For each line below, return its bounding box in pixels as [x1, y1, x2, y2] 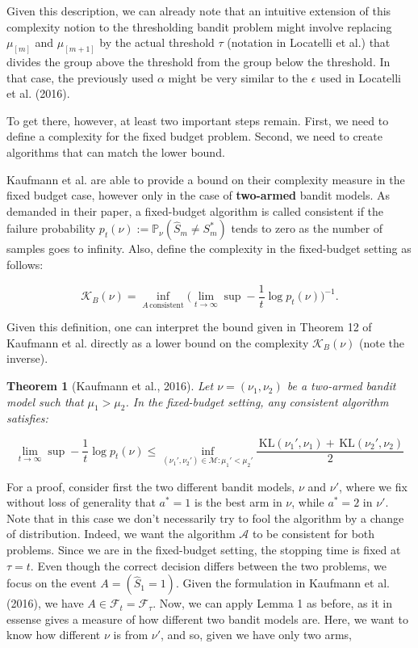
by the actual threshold [99, 34, 215, 51]
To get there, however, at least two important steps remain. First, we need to [6, 112, 389, 128]
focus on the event [6, 574, 97, 591]
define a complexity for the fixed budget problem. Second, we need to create [6, 128, 382, 145]
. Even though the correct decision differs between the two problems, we [30, 557, 387, 574]
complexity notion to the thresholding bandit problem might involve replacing [6, 18, 392, 35]
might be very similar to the [168, 69, 307, 86]
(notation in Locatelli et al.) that [227, 34, 391, 51]
